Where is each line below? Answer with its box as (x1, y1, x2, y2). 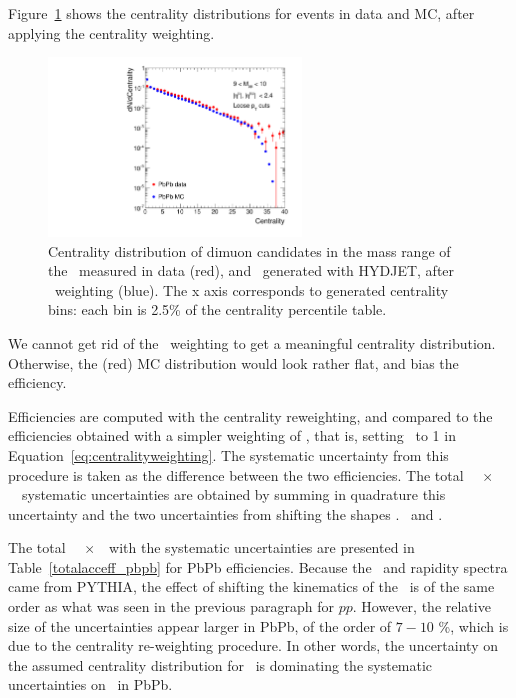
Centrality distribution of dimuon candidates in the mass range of (48, 240, 451, 261)
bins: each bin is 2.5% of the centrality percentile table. (48, 299, 387, 320)
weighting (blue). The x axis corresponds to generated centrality (54, 279, 449, 300)
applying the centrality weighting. (8, 22, 215, 43)
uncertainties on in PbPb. (8, 674, 173, 695)
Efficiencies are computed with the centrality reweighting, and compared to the (8, 405, 493, 426)
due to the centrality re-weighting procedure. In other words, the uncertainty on (8, 635, 498, 656)
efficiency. (8, 372, 67, 393)
